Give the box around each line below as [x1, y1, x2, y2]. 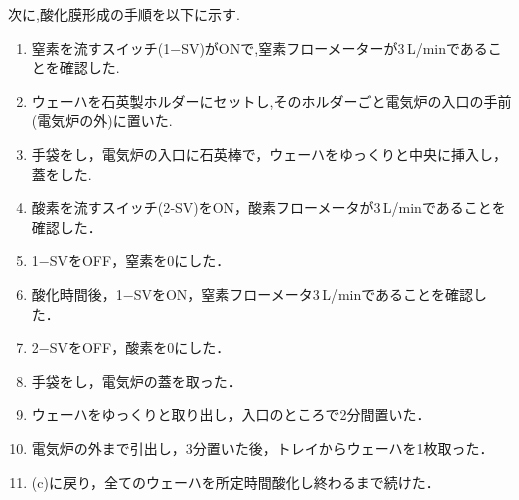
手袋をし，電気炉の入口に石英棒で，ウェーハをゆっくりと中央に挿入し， [31, 143, 507, 164]
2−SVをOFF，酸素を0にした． [31, 337, 231, 358]
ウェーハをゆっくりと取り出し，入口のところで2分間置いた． [31, 404, 431, 425]
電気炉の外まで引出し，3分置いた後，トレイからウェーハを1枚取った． [31, 437, 494, 458]
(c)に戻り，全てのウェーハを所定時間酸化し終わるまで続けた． [31, 471, 440, 492]
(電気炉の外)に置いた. [31, 110, 173, 131]
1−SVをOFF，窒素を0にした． [31, 250, 231, 271]
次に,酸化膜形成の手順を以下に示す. [8, 4, 240, 24]
